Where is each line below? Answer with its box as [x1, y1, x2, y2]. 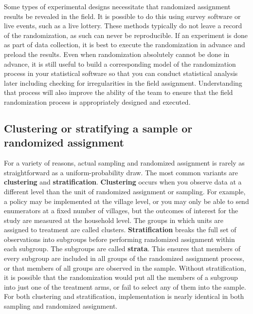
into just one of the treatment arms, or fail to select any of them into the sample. [4, 281, 246, 292]
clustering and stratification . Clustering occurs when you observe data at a [4, 177, 242, 187]
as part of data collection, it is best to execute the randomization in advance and [4, 39, 245, 50]
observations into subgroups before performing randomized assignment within [4, 234, 235, 244]
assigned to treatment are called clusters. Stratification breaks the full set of [4, 224, 236, 235]
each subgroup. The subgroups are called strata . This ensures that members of [4, 243, 240, 254]
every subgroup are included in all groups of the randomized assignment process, [4, 253, 244, 263]
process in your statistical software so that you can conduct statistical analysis [4, 68, 238, 78]
